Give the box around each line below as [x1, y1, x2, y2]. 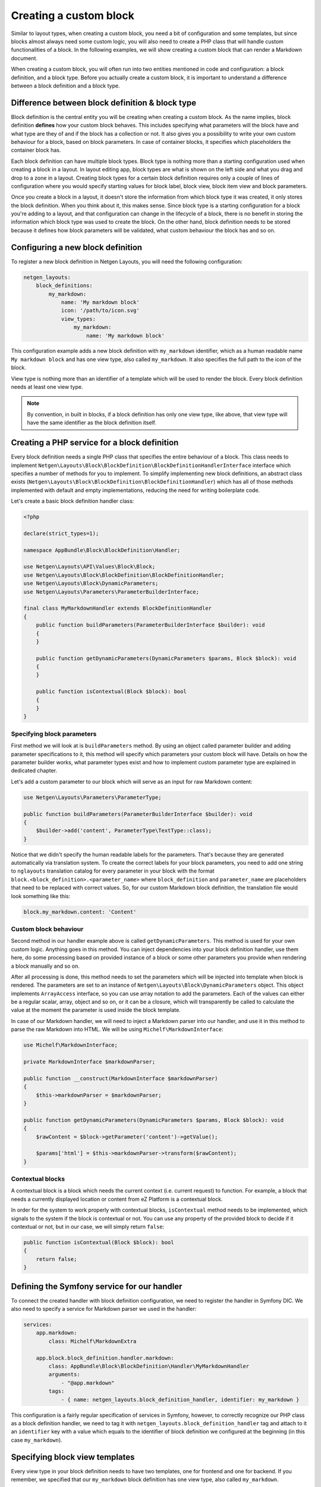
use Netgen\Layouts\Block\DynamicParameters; [23, 580, 159, 587]
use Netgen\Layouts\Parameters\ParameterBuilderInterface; [23, 588, 199, 595]
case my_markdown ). [11, 1436, 62, 1444]
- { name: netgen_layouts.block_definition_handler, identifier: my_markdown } [61, 1396, 300, 1403]
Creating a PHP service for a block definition [11, 438, 179, 448]
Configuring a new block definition [11, 242, 143, 252]
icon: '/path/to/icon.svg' [61, 307, 140, 314]
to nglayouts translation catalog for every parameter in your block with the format [11, 867, 215, 874]
